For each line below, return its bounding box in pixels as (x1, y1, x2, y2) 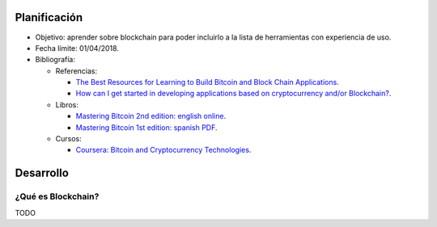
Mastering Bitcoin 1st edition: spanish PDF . (75, 122, 218, 132)
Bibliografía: (35, 55, 76, 65)
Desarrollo (15, 166, 69, 180)
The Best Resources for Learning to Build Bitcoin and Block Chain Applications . (75, 78, 339, 87)
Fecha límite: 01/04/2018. (35, 43, 119, 53)
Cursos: (55, 134, 82, 144)
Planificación (15, 11, 83, 24)
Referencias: (55, 65, 98, 76)
